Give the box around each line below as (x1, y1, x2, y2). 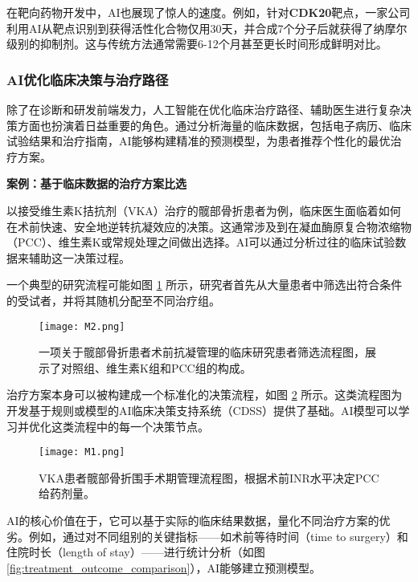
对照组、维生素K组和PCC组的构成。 (60, 359, 252, 376)
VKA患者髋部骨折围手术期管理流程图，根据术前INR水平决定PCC (39, 469, 379, 486)
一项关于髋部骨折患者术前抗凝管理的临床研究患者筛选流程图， (39, 344, 365, 360)
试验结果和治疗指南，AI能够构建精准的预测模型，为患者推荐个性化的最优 (6, 132, 391, 149)
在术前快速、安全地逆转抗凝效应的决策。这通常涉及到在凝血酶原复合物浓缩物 (6, 218, 412, 234)
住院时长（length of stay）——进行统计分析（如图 (6, 543, 265, 560)
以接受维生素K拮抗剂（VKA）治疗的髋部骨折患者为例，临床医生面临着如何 (6, 201, 401, 218)
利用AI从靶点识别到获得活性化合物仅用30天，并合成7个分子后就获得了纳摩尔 (6, 19, 408, 36)
